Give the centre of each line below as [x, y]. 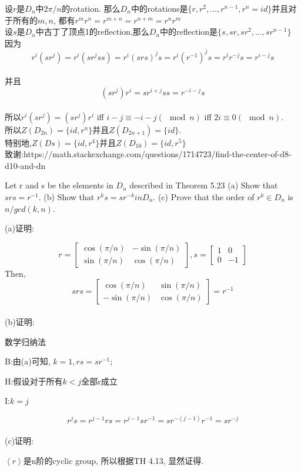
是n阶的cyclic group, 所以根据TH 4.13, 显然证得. [113, 460]
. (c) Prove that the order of [204, 197]
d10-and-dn [25, 165]
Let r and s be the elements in [59, 185]
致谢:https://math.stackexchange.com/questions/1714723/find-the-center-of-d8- [148, 154]
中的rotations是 [159, 8]
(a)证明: [19, 228]
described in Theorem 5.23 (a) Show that [204, 185]
